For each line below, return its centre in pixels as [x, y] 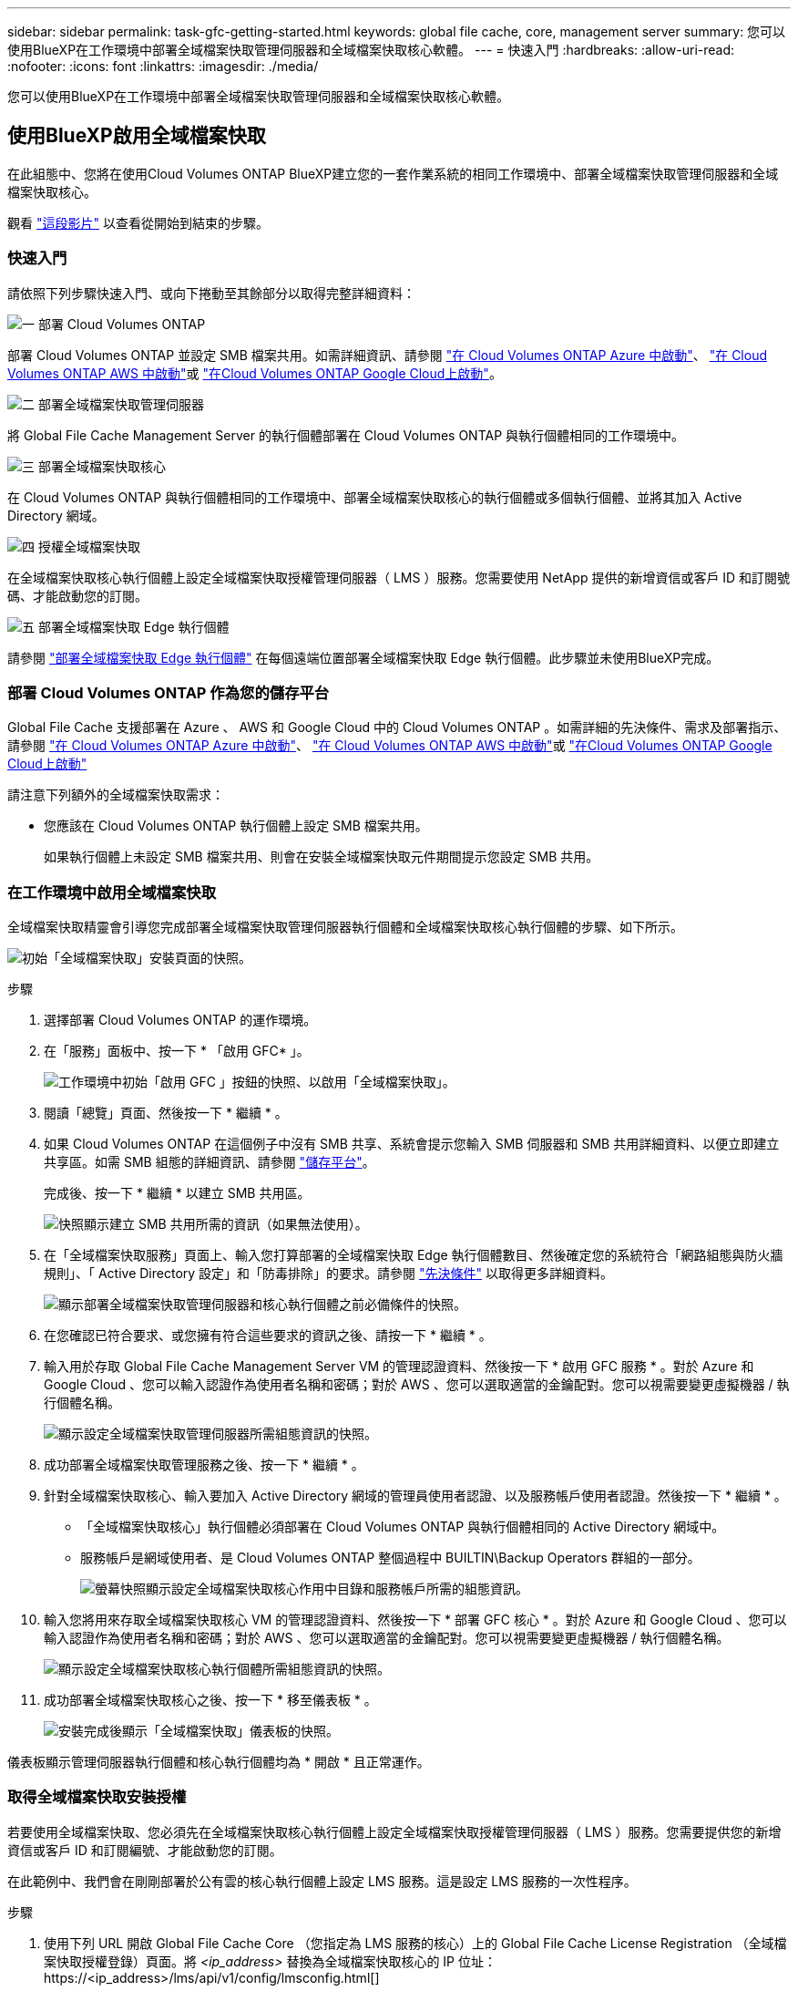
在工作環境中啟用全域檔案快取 [112, 892]
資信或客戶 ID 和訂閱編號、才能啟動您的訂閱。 [145, 1850]
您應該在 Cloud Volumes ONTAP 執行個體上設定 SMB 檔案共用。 [236, 826]
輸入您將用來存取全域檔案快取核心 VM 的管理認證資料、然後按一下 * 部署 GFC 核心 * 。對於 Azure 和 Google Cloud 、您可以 [415, 1620]
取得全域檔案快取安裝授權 [97, 1797]
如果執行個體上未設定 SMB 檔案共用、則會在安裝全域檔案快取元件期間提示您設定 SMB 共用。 [322, 857]
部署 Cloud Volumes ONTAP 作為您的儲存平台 [169, 692]
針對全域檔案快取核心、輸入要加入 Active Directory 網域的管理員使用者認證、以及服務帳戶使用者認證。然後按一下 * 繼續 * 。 [415, 1496]
